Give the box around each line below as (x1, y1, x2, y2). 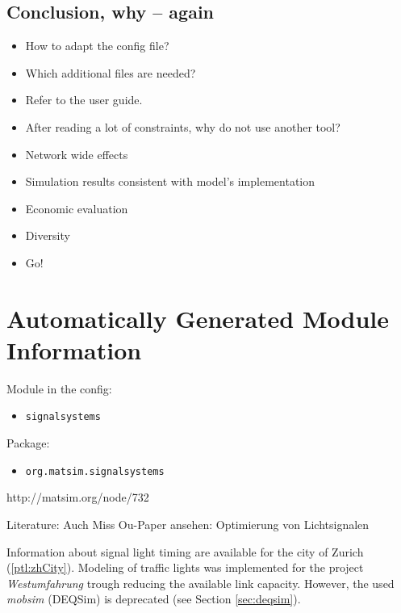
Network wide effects (25, 145, 128, 162)
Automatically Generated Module (6, 301, 389, 334)
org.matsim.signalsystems (25, 465, 165, 477)
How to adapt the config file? (25, 37, 169, 54)
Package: (6, 435, 50, 451)
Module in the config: (6, 380, 112, 397)
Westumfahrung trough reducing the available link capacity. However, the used (6, 574, 395, 591)
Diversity (25, 227, 70, 244)
